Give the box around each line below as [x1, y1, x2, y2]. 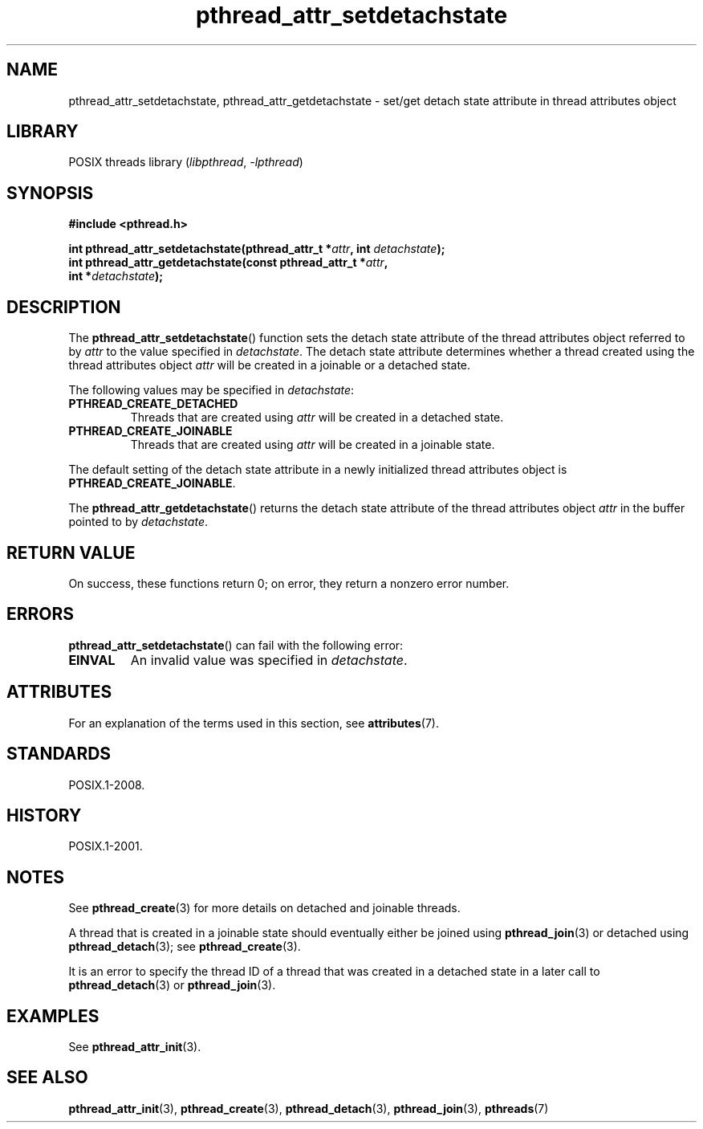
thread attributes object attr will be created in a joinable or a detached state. [68, 358, 471, 373]
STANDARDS [6, 744, 112, 764]
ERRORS [6, 604, 75, 625]
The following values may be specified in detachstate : [68, 383, 355, 397]
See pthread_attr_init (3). [68, 1040, 201, 1054]
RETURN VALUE [6, 542, 136, 563]
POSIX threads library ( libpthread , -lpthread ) [68, 155, 303, 169]
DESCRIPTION [6, 296, 121, 317]
